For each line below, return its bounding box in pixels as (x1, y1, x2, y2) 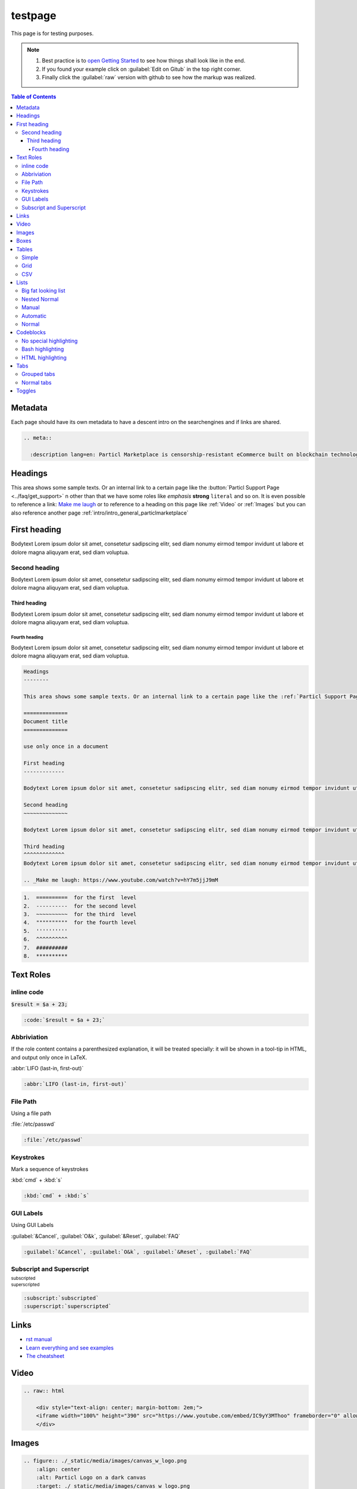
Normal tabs (21, 379, 52, 386)
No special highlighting (21, 337, 78, 344)
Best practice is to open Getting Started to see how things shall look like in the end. (42, 57, 246, 64)
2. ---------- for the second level (23, 902, 137, 909)
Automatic (21, 312, 47, 319)
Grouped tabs (21, 370, 55, 378)
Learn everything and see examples (26, 1344, 114, 1351)
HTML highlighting (21, 354, 67, 361)
